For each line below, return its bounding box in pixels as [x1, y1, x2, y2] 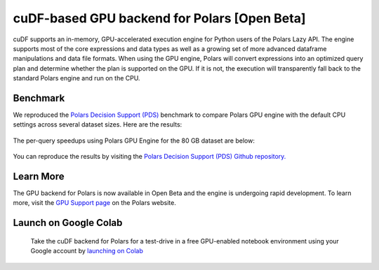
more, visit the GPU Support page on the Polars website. [13, 199, 177, 207]
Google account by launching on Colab [30, 247, 144, 255]
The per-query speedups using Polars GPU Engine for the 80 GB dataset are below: [13, 136, 255, 145]
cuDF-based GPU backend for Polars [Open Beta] [13, 10, 306, 26]
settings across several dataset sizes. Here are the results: [13, 120, 182, 129]
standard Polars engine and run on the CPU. [13, 74, 140, 83]
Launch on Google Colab [13, 217, 123, 229]
